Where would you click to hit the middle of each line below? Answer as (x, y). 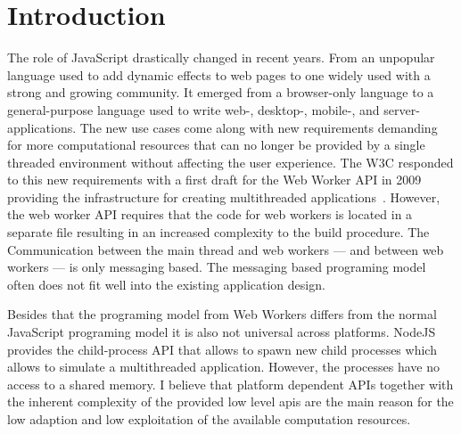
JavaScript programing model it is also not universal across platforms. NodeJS (222, 332)
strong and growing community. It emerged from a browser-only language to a (221, 92)
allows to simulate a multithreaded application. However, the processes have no (224, 367)
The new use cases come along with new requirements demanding (259, 127)
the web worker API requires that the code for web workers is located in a (210, 214)
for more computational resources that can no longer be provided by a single (216, 145)
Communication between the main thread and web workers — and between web (226, 249)
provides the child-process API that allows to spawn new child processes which (222, 349)
